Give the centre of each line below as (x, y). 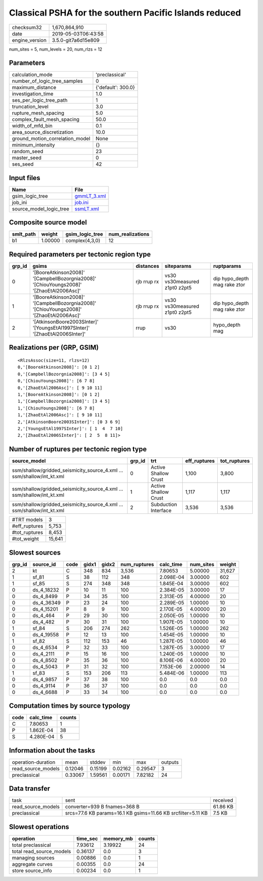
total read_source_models (42, 851)
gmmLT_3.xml (90, 196)
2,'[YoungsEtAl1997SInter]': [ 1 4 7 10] (70, 428)
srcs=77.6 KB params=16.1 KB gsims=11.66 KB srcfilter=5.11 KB (136, 813)
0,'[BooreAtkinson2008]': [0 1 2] (59, 367)
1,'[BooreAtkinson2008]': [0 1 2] (59, 394)
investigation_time (33, 94)
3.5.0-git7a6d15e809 (76, 40)
